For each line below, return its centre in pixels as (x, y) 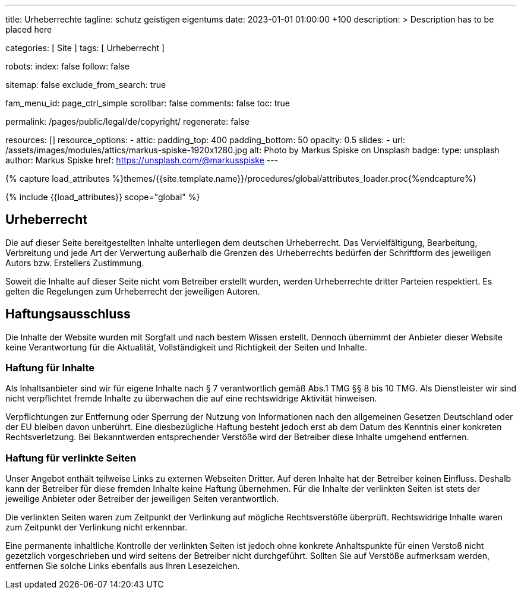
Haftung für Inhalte (50, 368)
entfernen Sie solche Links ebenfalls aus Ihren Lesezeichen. (123, 566)
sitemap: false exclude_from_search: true (86, 85)
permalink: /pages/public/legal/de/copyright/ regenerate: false (127, 121)
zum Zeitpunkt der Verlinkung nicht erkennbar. (97, 527)
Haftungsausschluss (68, 314)
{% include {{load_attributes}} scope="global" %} (103, 197)
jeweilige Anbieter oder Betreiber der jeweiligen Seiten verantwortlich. (142, 499)
